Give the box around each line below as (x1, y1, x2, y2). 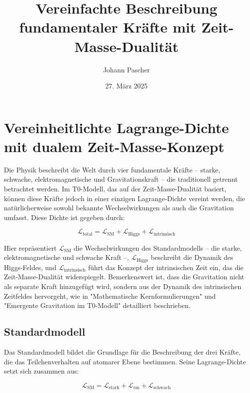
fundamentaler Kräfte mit (19, 17, 196, 37)
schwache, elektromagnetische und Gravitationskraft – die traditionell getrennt (4, 174, 238, 184)
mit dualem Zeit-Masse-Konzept (4, 136, 225, 156)
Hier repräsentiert (4, 242, 57, 253)
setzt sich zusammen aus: (4, 366, 79, 376)
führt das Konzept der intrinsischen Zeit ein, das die (88, 262, 244, 272)
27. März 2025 (105, 81, 148, 91)
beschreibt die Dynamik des (150, 252, 233, 262)
